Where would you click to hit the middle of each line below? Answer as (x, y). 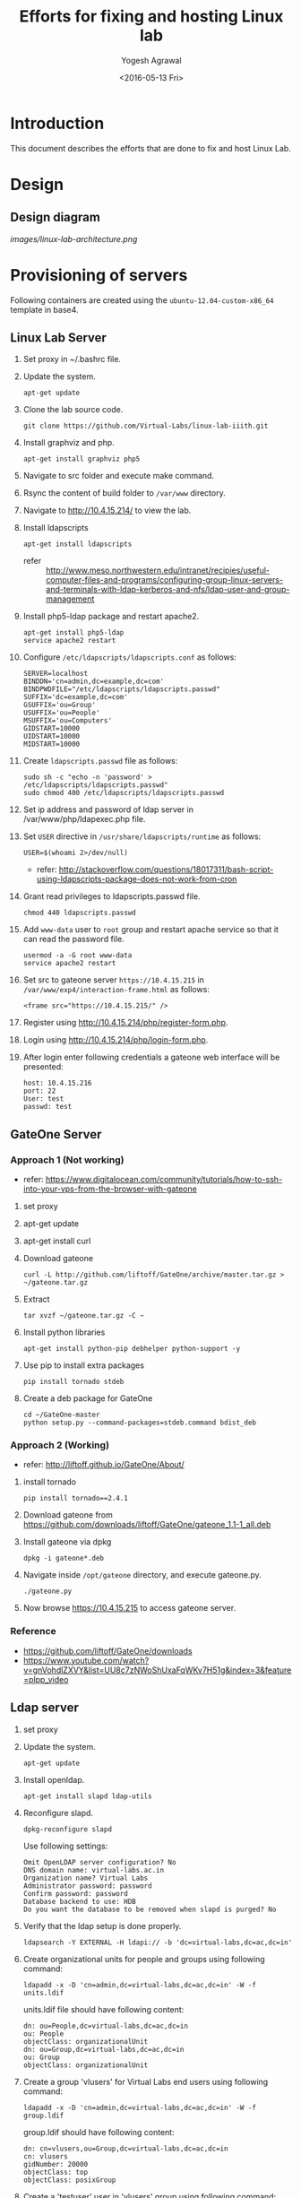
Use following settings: (65, 1846)
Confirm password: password (75, 1893)
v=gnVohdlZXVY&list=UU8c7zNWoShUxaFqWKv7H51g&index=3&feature (157, 1670)
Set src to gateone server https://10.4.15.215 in (114, 980)
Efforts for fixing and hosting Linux (151, 17)
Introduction (57, 123)
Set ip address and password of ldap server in (108, 809)
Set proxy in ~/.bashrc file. (72, 359)
